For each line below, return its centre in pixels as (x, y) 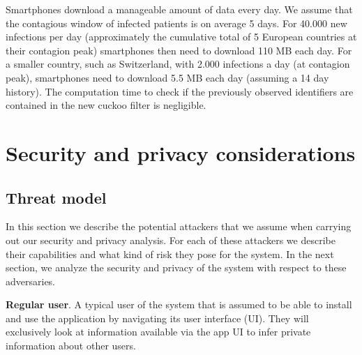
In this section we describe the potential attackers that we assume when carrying (179, 226)
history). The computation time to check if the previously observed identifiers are (180, 91)
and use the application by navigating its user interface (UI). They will (157, 318)
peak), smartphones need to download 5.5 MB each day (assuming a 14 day (167, 77)
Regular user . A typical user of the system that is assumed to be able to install (179, 304)
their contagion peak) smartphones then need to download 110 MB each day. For (179, 50)
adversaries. (31, 281)
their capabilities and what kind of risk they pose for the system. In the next (170, 254)
